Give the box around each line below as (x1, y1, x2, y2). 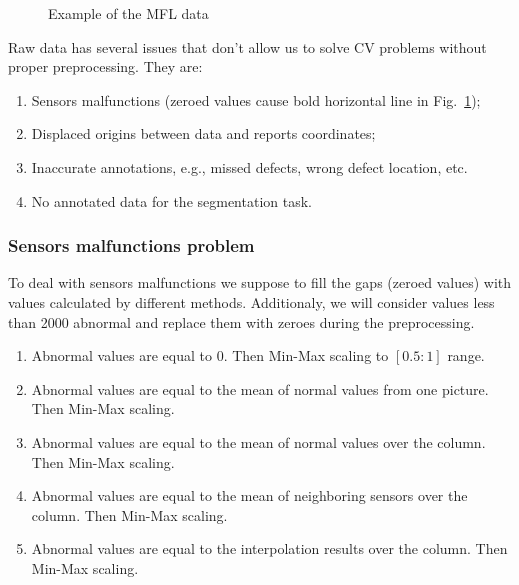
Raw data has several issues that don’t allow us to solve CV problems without (8, 36, 487, 57)
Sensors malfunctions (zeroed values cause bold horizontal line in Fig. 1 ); (31, 89, 481, 110)
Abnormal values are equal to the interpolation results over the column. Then (31, 538, 508, 559)
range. (447, 345, 485, 366)
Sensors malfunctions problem (8, 233, 255, 258)
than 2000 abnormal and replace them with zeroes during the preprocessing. (8, 311, 475, 332)
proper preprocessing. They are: (8, 56, 203, 77)
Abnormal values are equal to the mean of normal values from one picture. (31, 378, 489, 399)
